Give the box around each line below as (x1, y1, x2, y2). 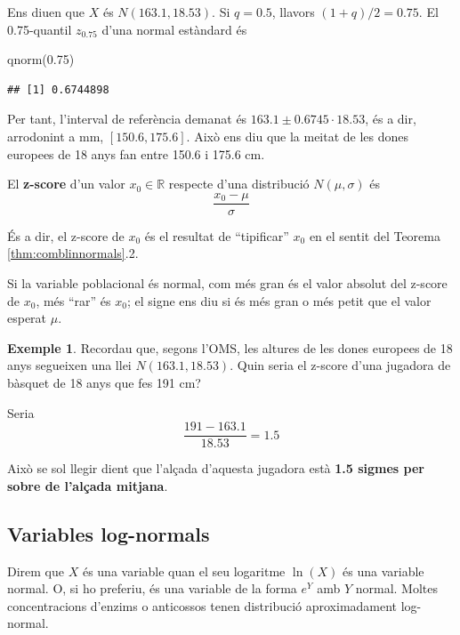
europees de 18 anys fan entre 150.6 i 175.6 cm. (7, 144, 265, 163)
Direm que (7, 561, 65, 580)
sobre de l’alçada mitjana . (7, 476, 168, 494)
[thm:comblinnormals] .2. (7, 244, 139, 262)
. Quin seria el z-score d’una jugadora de (230, 356, 451, 374)
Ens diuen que (7, 3, 85, 20)
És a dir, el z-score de (7, 226, 125, 245)
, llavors (271, 3, 315, 20)
